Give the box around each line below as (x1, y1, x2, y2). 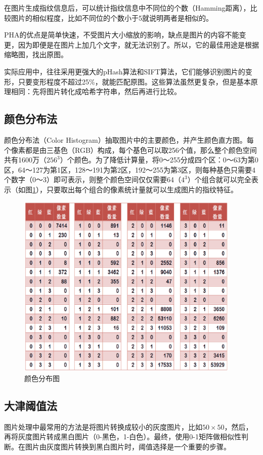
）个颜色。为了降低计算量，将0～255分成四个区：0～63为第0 (60, 154, 258, 165)
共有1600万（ (4, 154, 47, 165)
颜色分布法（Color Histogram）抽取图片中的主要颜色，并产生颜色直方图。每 (4, 134, 254, 145)
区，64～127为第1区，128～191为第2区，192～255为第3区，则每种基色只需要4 (4, 164, 255, 175)
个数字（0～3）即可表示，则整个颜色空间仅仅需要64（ (4, 174, 181, 185)
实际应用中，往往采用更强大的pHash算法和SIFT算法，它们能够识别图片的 (4, 66, 245, 76)
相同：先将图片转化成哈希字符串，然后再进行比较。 (11, 86, 181, 97)
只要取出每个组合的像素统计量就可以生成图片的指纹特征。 (46, 184, 238, 194)
